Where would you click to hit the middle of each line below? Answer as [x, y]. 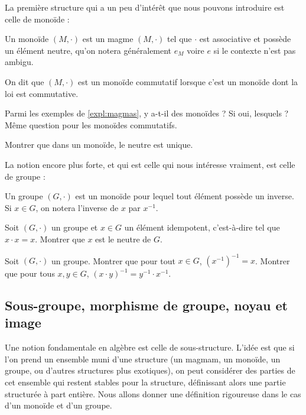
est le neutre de [123, 239]
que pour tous [30, 273]
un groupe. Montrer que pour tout [113, 260]
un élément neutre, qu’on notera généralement [88, 50]
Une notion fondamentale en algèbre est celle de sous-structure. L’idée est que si [150, 347]
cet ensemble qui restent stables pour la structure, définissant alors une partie [145, 382]
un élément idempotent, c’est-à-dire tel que [202, 227]
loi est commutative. [42, 93]
